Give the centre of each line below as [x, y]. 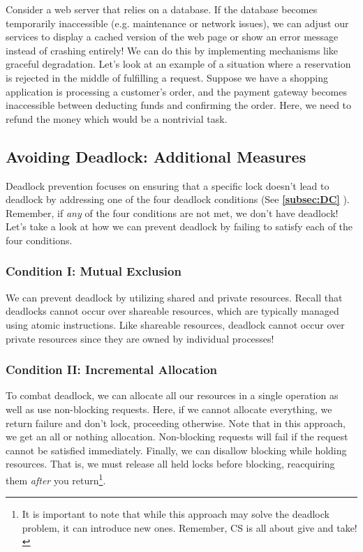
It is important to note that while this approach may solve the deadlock [176, 514]
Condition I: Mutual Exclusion [94, 271]
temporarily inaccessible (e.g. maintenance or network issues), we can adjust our [177, 23]
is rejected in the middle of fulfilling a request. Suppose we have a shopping [167, 77]
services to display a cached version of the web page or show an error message [172, 37]
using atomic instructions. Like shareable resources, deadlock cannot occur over [175, 324]
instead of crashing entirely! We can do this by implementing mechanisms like [172, 50]
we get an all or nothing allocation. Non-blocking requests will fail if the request [177, 437]
